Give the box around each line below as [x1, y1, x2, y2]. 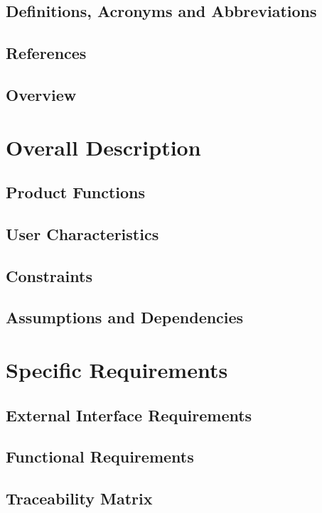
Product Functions [6, 181, 146, 203]
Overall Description [6, 132, 201, 161]
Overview [6, 83, 77, 105]
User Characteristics [6, 222, 159, 244]
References [6, 42, 87, 64]
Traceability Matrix [6, 487, 153, 509]
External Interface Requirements [6, 404, 252, 426]
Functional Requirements [6, 445, 194, 468]
